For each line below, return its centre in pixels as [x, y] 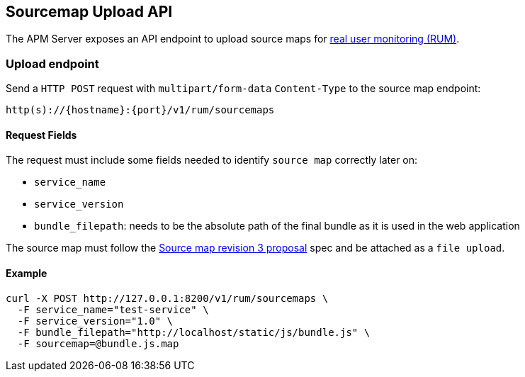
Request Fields [41, 135]
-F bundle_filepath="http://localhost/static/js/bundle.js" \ [194, 332]
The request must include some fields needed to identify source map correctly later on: [212, 160]
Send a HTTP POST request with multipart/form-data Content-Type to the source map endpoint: [243, 89]
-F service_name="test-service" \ [113, 309]
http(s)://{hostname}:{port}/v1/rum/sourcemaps [140, 110]
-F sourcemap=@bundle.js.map [98, 343]
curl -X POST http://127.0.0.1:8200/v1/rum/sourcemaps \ [167, 298]
